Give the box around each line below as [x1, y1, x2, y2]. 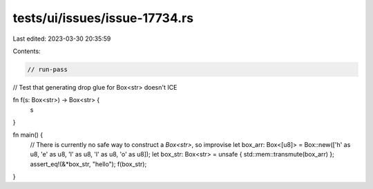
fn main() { [12, 131, 44, 139]
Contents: [12, 47, 41, 55]
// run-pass [27, 66, 68, 73]
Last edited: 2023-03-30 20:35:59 [12, 34, 111, 43]
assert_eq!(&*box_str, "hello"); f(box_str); [30, 159, 147, 168]
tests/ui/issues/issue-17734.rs [12, 10, 193, 26]
